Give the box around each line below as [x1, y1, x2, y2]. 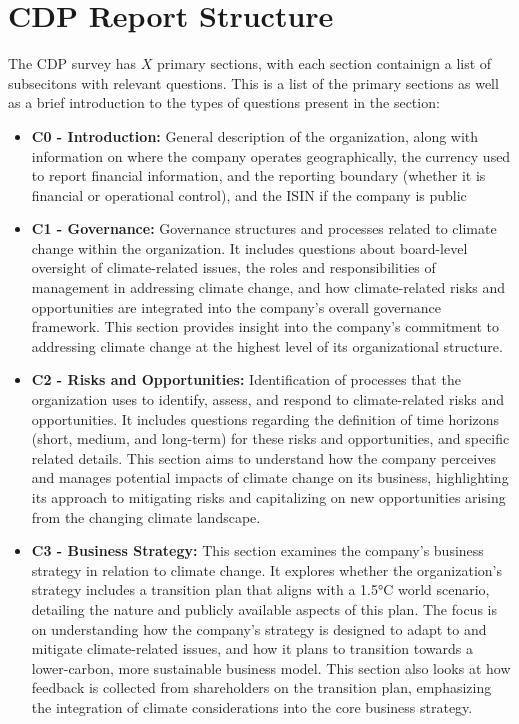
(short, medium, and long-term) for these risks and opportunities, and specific [31, 428, 510, 449]
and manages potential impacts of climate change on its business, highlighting [31, 467, 509, 488]
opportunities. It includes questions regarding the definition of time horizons [31, 408, 500, 429]
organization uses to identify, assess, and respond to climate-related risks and [31, 389, 504, 410]
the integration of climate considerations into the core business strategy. [31, 696, 473, 717]
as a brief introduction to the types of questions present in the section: [8, 92, 440, 113]
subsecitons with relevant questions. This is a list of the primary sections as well [8, 72, 499, 93]
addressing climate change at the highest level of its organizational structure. [31, 335, 503, 356]
